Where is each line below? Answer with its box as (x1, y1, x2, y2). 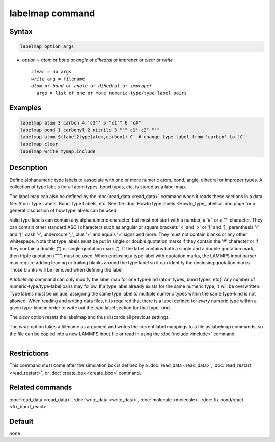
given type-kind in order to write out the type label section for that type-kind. (9, 305, 171, 311)
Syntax (9, 27, 33, 36)
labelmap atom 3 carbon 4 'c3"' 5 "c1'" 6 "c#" (20, 120, 141, 126)
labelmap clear (20, 141, 58, 147)
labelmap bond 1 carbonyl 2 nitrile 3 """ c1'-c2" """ (20, 127, 160, 133)
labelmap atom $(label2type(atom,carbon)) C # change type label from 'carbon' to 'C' (20, 134, 246, 140)
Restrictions (9, 349, 49, 358)
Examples (9, 103, 42, 112)
